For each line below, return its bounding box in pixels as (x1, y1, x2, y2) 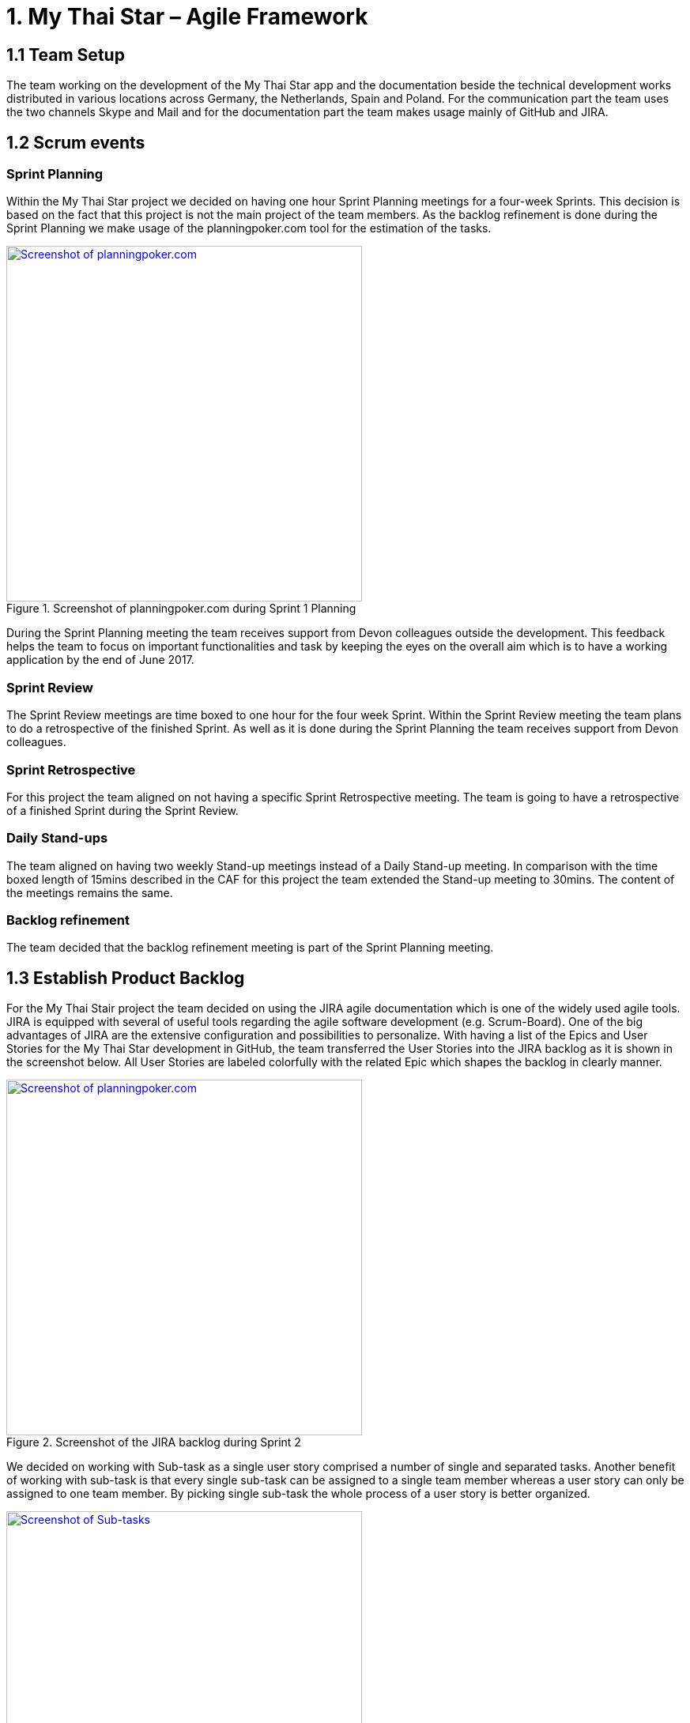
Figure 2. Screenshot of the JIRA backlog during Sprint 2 (6, 1435, 301, 1450)
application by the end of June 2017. (6, 653, 194, 667)
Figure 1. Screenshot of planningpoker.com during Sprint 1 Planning (6, 601, 356, 616)
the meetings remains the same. (6, 885, 173, 899)
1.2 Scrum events (6, 132, 145, 153)
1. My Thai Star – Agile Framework (6, 3, 368, 30)
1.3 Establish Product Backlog (6, 967, 245, 988)
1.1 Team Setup (6, 44, 125, 65)
